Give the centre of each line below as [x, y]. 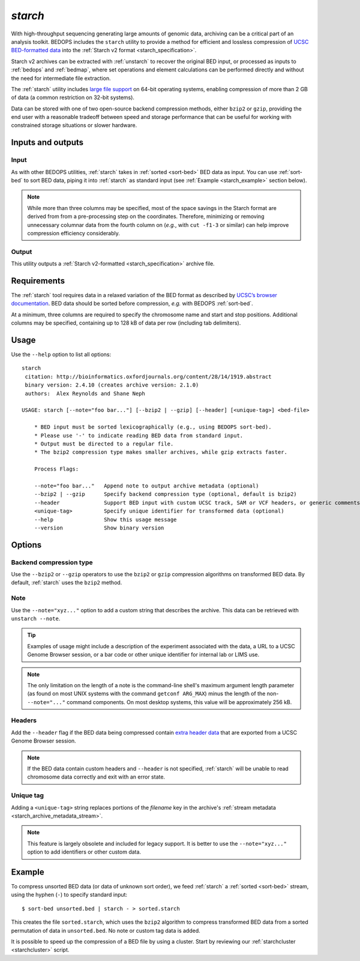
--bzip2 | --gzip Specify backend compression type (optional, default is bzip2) [165, 494]
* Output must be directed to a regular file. [104, 444]
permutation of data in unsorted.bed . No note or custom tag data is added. [106, 930]
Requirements [38, 281]
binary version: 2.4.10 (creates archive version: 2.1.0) [112, 385]
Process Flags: [56, 469]
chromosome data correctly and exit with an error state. [96, 777]
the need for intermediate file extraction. [61, 78]
